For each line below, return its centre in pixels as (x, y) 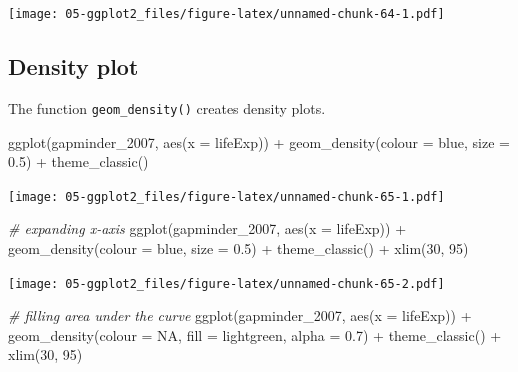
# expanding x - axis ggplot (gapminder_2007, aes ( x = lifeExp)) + (207, 228)
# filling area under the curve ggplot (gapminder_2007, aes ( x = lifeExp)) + (240, 315)
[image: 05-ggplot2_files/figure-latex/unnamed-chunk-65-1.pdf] (226, 196)
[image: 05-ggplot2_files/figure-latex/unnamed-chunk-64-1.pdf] (226, 14)
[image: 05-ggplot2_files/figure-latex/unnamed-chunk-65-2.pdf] (226, 283)
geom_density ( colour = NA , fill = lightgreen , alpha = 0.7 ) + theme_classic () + (255, 334)
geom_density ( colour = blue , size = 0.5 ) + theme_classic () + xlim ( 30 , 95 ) (238, 247)
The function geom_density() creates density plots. (167, 107)
